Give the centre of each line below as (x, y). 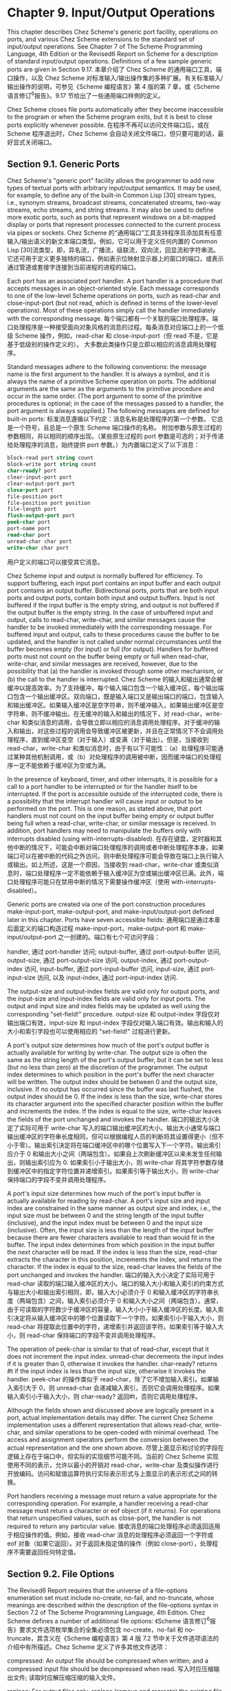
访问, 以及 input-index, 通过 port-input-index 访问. (107, 977)
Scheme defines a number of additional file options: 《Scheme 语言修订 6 (109, 1620)
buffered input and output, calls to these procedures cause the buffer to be (113, 634)
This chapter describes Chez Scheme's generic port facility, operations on (112, 32)
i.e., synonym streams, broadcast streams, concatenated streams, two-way (114, 203)
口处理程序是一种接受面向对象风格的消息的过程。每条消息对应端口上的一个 (112, 327)
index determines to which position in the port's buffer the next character (111, 1074)
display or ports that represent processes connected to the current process (114, 225)
